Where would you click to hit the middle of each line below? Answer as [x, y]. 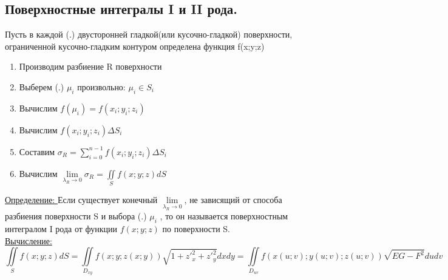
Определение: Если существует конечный [81, 200]
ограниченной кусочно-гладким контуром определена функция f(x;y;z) [135, 46]
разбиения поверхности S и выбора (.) [76, 216]
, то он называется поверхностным [224, 216]
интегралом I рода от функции [61, 229]
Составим [37, 151]
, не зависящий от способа [233, 200]
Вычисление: [29, 240]
